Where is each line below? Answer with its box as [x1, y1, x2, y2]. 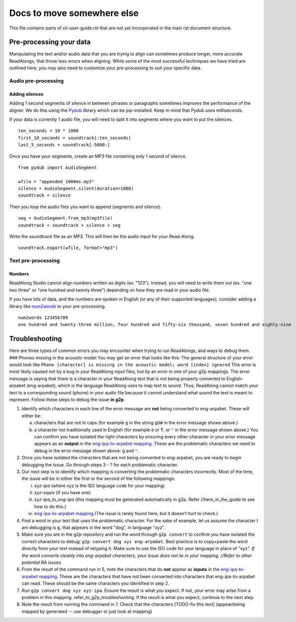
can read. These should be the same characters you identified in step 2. [21, 581, 169, 587]
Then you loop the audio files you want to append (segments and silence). [9, 204, 162, 210]
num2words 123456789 [18, 314, 68, 320]
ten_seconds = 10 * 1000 [18, 128, 79, 134]
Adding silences [9, 91, 44, 97]
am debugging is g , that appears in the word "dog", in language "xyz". [21, 525, 165, 531]
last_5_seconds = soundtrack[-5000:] [18, 142, 111, 148]
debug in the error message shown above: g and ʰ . [34, 447, 139, 454]
